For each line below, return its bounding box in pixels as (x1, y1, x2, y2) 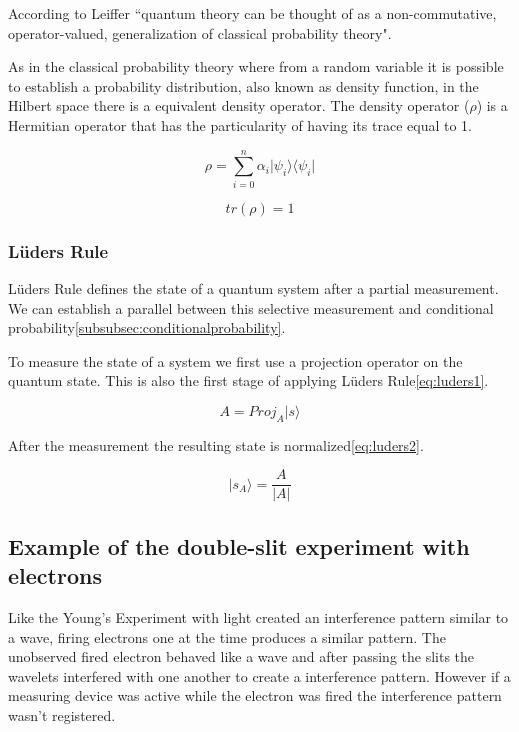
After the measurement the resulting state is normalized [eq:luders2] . (8, 434, 424, 455)
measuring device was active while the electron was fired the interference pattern (8, 685, 502, 706)
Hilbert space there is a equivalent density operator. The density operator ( (8, 95, 470, 116)
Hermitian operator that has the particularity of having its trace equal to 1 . (8, 114, 472, 135)
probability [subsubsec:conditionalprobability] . (8, 317, 286, 338)
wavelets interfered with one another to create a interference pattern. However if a (8, 665, 511, 686)
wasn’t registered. (8, 704, 116, 725)
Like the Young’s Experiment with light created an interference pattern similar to (8, 606, 509, 627)
